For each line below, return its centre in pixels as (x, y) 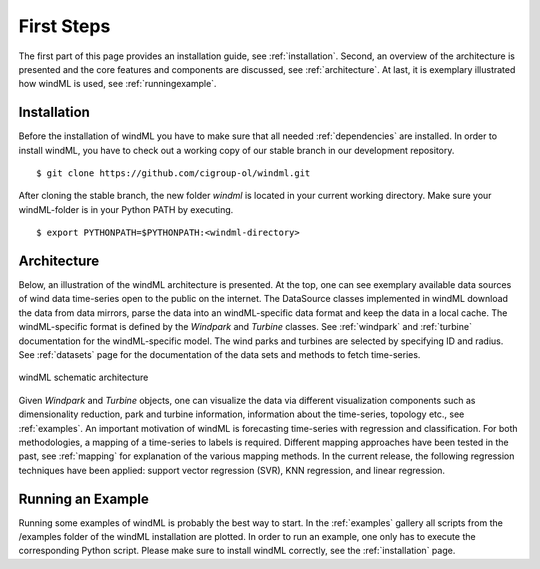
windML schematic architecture (83, 377)
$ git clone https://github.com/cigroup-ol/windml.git (173, 173)
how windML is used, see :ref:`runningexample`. (117, 84)
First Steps (64, 26)
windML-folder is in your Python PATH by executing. (126, 209)
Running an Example (83, 498)
